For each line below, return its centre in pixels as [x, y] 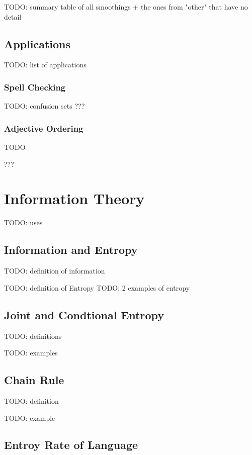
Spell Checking [35, 87]
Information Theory [74, 198]
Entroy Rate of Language [71, 445]
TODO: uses [23, 222]
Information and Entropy [71, 250]
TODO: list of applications [45, 65]
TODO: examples [31, 353]
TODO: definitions [33, 336]
